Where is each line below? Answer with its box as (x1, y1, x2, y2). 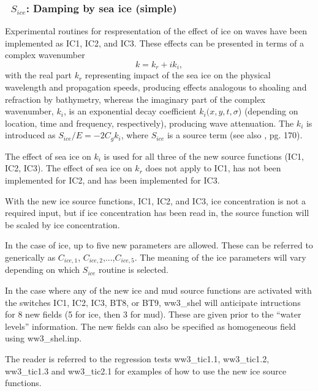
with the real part (5, 69, 72, 81)
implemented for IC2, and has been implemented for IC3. (5, 174, 220, 187)
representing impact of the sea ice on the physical (85, 69, 271, 81)
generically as (5, 251, 56, 264)
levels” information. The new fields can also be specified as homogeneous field (5, 319, 296, 332)
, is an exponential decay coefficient (63, 105, 197, 117)
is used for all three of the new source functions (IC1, (104, 149, 304, 162)
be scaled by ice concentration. (5, 218, 120, 231)
